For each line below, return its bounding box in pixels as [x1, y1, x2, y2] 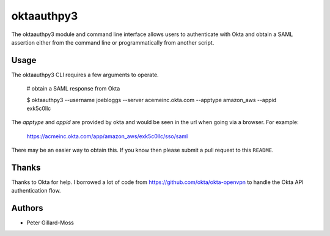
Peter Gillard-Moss [26, 219, 75, 226]
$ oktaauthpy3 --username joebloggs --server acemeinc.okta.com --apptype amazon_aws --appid [26, 96, 277, 103]
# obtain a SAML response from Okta [26, 85, 120, 92]
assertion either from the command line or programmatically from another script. [11, 39, 215, 46]
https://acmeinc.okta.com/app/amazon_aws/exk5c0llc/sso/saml [26, 132, 188, 140]
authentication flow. [11, 187, 61, 194]
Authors [11, 203, 43, 213]
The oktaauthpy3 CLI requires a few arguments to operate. [11, 71, 159, 78]
